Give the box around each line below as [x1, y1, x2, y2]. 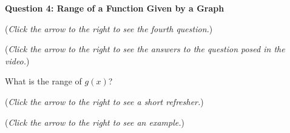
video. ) [5, 54, 30, 67]
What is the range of [5, 75, 82, 87]
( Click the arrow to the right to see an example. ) [5, 115, 184, 128]
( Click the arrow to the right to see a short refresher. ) [5, 95, 204, 107]
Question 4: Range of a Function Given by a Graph [5, 2, 224, 14]
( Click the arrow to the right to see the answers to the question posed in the [5, 43, 285, 55]
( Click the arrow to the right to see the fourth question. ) [5, 22, 213, 35]
